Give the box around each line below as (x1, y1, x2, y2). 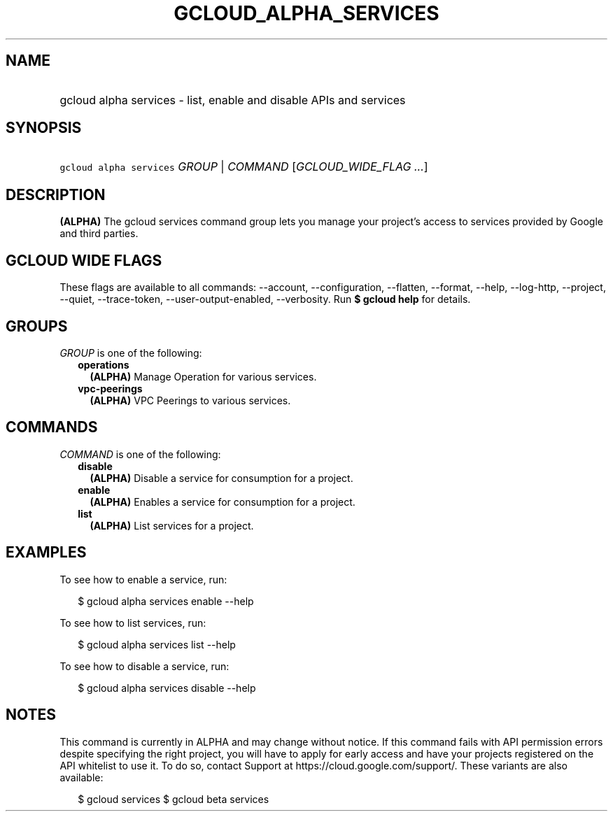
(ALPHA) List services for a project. (90, 519, 254, 532)
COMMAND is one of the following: (59, 448, 221, 460)
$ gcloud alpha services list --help (78, 638, 236, 651)
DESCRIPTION (6, 185, 106, 204)
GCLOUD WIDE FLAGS (6, 251, 162, 269)
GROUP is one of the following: (59, 346, 202, 359)
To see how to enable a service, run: (59, 573, 227, 585)
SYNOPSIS (6, 119, 82, 137)
